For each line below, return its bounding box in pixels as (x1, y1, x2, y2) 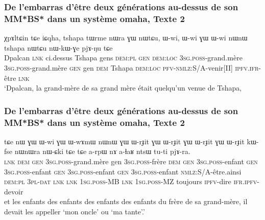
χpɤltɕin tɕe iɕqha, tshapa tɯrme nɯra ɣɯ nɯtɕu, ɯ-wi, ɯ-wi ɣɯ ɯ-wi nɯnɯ (4, 32, 248, 43)
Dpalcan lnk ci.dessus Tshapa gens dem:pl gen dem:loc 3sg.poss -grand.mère (4, 52, 243, 63)
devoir (4, 186, 23, 196)
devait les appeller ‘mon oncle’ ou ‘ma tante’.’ (4, 206, 145, 216)
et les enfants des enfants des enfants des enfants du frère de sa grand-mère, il (4, 196, 248, 207)
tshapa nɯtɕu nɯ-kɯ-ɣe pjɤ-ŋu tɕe (4, 42, 113, 53)
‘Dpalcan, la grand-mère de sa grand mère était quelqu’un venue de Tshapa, (4, 82, 242, 93)
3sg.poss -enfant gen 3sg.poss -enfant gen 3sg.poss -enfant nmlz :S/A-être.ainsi (4, 166, 242, 177)
